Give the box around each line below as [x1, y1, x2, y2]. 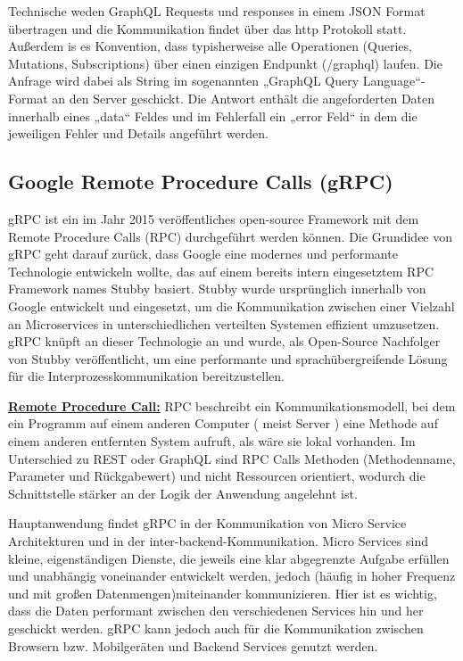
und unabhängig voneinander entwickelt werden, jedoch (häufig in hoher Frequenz [8, 566, 456, 585]
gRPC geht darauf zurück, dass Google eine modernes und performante [8, 244, 398, 263]
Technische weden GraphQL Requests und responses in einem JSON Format [8, 2, 426, 20]
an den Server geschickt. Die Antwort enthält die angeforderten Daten [52, 88, 435, 107]
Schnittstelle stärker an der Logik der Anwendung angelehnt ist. [8, 483, 358, 502]
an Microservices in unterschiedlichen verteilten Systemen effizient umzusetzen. [8, 314, 440, 333]
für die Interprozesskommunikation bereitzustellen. [8, 367, 285, 385]
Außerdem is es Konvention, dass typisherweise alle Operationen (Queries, [8, 37, 412, 55]
